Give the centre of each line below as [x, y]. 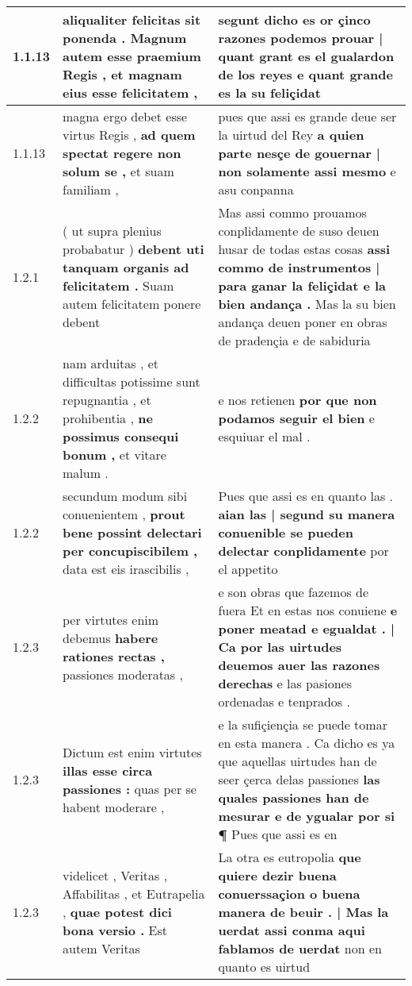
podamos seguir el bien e [296, 418]
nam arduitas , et [111, 363]
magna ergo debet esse [125, 116]
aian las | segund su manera [307, 514]
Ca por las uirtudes [280, 647]
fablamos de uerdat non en [300, 948]
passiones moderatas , [123, 674]
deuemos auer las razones [299, 665]
